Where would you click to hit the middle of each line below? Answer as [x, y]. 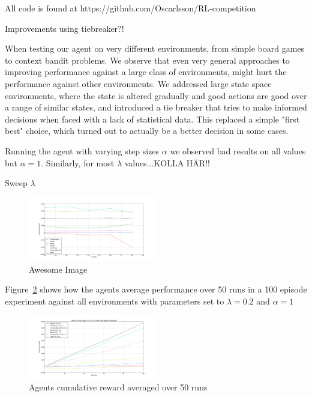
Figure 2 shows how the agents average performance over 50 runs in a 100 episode [156, 289]
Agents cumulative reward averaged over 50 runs [118, 387]
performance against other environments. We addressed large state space [138, 83]
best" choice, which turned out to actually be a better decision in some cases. [147, 131]
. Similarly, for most [78, 162]
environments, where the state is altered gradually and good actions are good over [156, 95]
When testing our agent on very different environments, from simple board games [155, 48]
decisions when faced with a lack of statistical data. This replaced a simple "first [152, 119]
